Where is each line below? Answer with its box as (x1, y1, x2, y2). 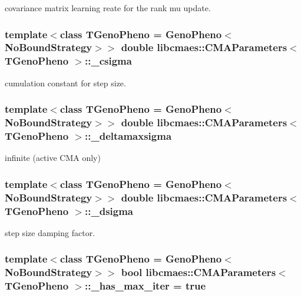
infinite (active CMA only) (5, 152, 101, 164)
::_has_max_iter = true (85, 278, 206, 293)
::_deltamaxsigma (85, 129, 172, 143)
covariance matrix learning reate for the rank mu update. (5, 2, 211, 14)
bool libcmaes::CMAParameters (121, 265, 276, 280)
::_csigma (85, 53, 132, 68)
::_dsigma (85, 203, 134, 218)
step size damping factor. (5, 226, 95, 238)
